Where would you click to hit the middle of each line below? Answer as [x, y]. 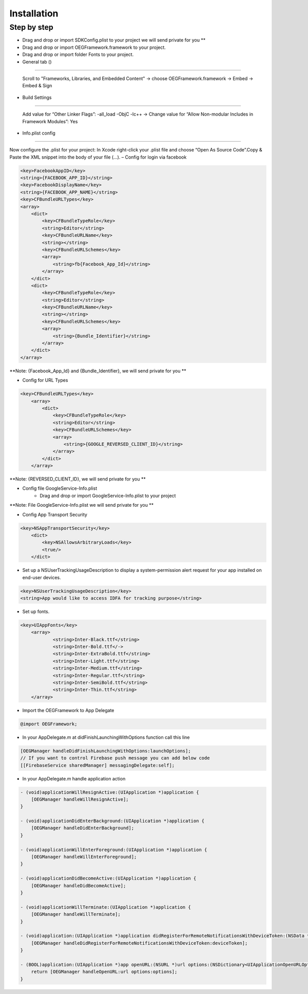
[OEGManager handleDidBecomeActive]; [79, 885]
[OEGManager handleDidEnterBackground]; [83, 828]
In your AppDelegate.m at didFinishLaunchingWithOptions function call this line [106, 737]
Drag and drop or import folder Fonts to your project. [78, 54]
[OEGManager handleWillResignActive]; [80, 799]
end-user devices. [42, 577]
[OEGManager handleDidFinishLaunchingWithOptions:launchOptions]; [105, 751]
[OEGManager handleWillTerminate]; [76, 914]
